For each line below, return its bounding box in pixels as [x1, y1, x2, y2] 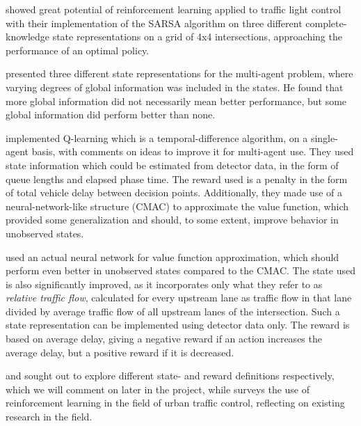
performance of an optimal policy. [6, 42, 150, 57]
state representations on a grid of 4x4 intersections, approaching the [52, 29, 342, 44]
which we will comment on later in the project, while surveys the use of [6, 381, 310, 396]
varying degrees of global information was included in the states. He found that [6, 79, 344, 94]
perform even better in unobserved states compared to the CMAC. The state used [6, 263, 355, 278]
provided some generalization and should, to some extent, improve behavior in [6, 212, 339, 227]
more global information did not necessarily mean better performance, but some [6, 93, 347, 108]
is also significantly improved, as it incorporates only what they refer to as [6, 276, 323, 291]
